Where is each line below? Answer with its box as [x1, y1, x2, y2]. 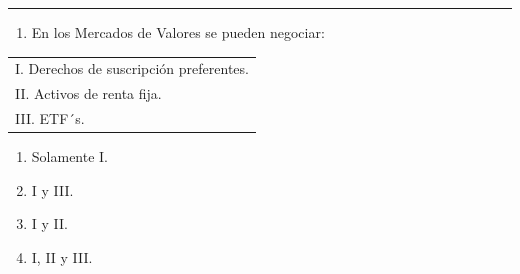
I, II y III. [31, 246, 93, 267]
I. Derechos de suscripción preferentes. [15, 58, 249, 79]
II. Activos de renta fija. [15, 83, 162, 104]
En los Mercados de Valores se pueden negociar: [31, 22, 325, 42]
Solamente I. [31, 146, 109, 167]
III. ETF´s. [15, 108, 85, 129]
